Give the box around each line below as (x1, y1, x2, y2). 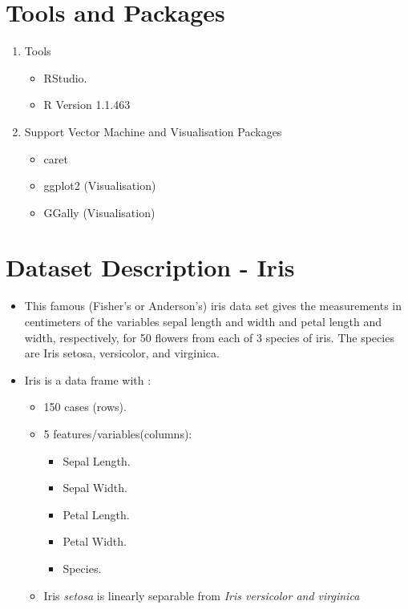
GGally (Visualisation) (43, 204, 156, 220)
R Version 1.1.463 (43, 96, 131, 113)
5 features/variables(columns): (43, 425, 192, 442)
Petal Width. (63, 533, 127, 550)
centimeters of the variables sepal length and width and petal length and (24, 313, 382, 329)
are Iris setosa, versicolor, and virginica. (24, 345, 220, 361)
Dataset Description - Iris (6, 251, 295, 284)
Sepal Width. (63, 479, 127, 496)
